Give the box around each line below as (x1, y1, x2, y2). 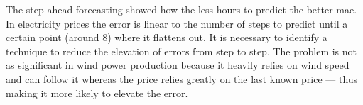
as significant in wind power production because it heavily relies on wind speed (6, 57, 350, 72)
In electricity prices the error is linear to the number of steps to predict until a (6, 16, 348, 31)
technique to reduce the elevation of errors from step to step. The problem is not (6, 43, 357, 58)
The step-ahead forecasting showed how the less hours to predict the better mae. (6, 2, 357, 16)
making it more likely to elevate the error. (6, 85, 188, 100)
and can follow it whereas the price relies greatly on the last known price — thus (6, 71, 358, 86)
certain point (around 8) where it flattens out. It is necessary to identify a (6, 30, 327, 45)
